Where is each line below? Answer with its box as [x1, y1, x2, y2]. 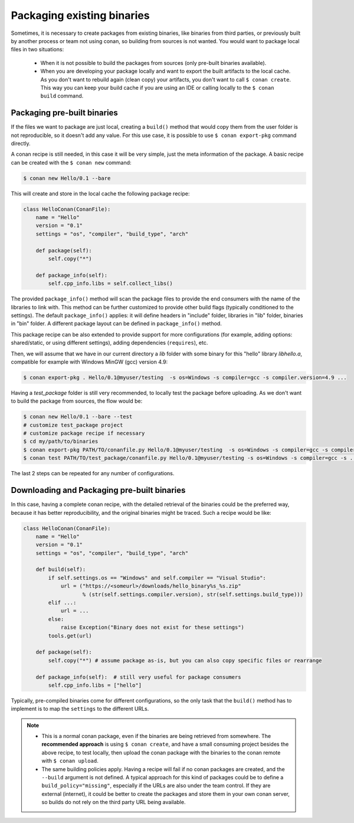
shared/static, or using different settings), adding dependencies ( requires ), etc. [11, 339, 208, 347]
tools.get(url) [48, 632, 93, 639]
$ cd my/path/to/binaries [23, 438, 99, 445]
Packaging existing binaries [11, 9, 150, 22]
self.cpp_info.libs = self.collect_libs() [48, 280, 173, 287]
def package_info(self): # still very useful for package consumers [35, 674, 241, 680]
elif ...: [48, 599, 77, 606]
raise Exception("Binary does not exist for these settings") [60, 624, 245, 631]
